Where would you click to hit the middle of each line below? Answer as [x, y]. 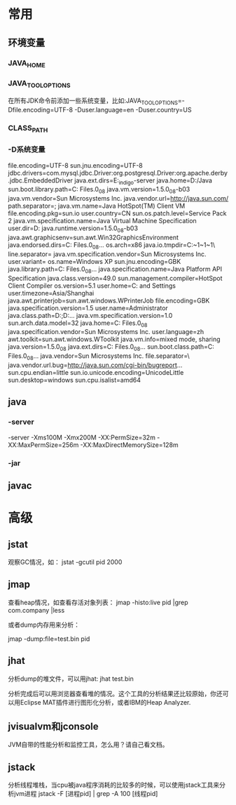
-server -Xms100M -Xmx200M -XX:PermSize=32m [82, 437]
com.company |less [36, 610]
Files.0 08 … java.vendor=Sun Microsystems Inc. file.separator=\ [99, 357]
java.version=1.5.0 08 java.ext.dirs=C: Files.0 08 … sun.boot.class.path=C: [111, 348]
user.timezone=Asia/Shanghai [51, 293]
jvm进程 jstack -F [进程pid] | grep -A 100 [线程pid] [86, 794]
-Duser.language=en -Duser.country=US [133, 110]
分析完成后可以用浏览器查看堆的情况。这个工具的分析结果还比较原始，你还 [115, 693]
